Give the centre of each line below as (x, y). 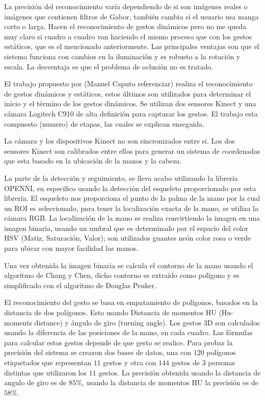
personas (222, 362)
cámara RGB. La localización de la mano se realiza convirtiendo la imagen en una (132, 218)
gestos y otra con (130, 362)
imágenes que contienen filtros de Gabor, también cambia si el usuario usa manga (131, 16)
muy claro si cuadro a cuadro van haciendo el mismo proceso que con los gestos (128, 36)
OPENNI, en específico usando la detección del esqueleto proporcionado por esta (130, 188)
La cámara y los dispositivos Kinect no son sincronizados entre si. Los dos (120, 141)
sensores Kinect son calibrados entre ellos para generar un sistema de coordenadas (132, 150)
